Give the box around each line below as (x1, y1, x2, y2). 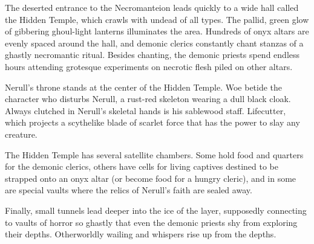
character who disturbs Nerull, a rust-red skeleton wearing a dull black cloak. (5, 92, 291, 105)
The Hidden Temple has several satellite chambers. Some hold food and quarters (5, 148, 304, 161)
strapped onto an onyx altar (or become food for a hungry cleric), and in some (5, 172, 296, 184)
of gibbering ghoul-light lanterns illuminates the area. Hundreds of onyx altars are (5, 25, 309, 37)
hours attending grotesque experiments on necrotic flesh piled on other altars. (5, 60, 293, 72)
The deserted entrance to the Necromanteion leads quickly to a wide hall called (5, 1, 299, 13)
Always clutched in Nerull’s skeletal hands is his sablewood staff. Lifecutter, (5, 104, 286, 117)
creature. (5, 127, 38, 140)
